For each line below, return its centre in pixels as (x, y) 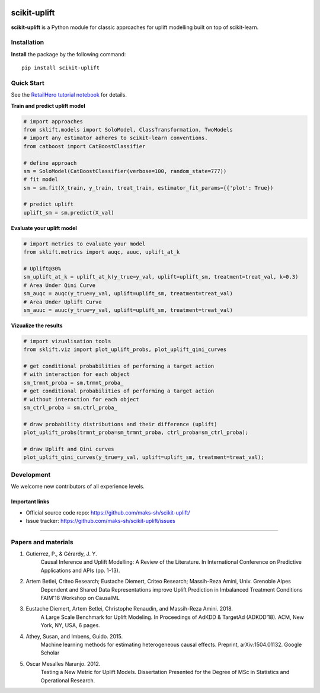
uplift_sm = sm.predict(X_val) (69, 213)
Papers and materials (42, 542)
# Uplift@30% (42, 269)
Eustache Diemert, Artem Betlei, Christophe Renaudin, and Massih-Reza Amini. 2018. (129, 609)
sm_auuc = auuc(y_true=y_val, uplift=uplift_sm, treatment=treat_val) (128, 310)
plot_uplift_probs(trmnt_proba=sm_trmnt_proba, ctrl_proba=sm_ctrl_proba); (136, 432)
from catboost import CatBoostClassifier (84, 146)
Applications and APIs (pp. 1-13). (80, 570)
